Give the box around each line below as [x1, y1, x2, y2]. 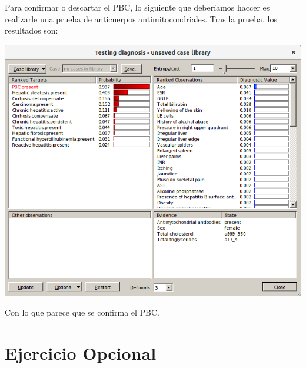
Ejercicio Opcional [5, 340, 157, 364]
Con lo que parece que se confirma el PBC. [5, 306, 160, 319]
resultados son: [5, 24, 58, 37]
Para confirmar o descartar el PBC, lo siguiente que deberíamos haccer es [5, 1, 270, 13]
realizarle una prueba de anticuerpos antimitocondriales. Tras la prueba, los [5, 12, 278, 25]
